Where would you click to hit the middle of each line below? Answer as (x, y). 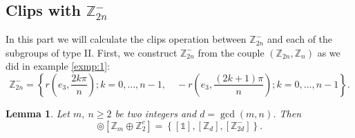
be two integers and (156, 113)
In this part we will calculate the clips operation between (126, 39)
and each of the (300, 39)
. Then (287, 113)
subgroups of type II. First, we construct (92, 52)
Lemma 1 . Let (38, 113)
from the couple (231, 52)
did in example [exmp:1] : (58, 66)
